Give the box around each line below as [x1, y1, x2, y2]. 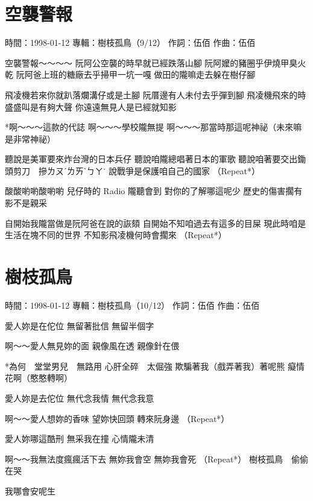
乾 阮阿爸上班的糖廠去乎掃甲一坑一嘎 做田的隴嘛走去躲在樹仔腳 [5, 68, 256, 81]
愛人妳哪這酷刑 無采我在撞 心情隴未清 [5, 432, 154, 445]
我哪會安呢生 [5, 484, 55, 497]
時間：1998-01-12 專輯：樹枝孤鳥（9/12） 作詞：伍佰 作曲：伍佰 [5, 36, 256, 49]
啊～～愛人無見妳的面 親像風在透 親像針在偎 [5, 339, 180, 352]
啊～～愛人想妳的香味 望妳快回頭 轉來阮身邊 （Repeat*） [5, 412, 230, 424]
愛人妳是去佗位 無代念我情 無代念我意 [5, 391, 154, 404]
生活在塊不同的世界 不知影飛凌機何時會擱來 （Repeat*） [5, 228, 227, 241]
